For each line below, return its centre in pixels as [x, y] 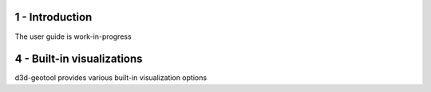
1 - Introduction [53, 17]
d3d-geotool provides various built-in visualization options [111, 78]
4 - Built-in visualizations [79, 59]
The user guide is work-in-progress [73, 36]
